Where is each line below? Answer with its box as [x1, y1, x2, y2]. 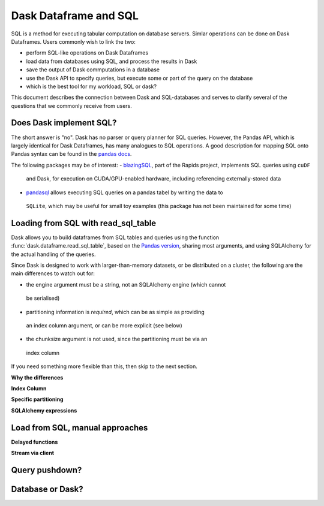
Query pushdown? [11, 465, 82, 475]
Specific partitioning [11, 396, 64, 403]
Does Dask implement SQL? [11, 118, 117, 128]
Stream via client [11, 449, 54, 456]
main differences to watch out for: [11, 270, 95, 277]
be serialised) [26, 294, 60, 302]
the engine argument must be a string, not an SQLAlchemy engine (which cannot [26, 281, 226, 288]
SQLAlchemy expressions [11, 406, 77, 414]
